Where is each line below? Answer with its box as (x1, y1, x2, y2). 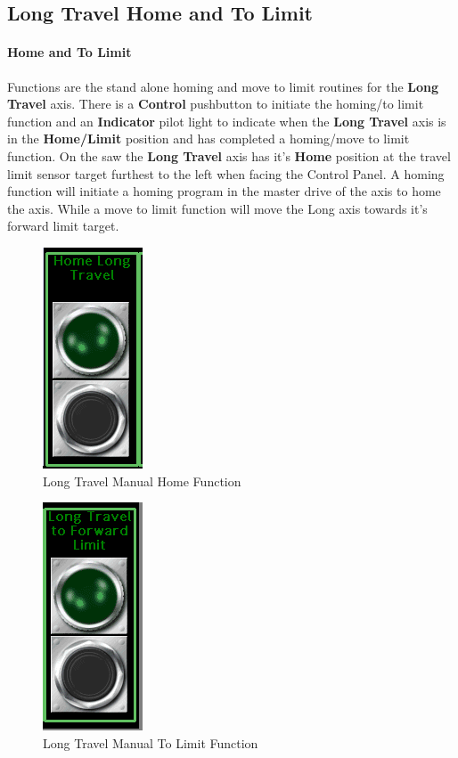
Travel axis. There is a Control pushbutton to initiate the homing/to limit (7, 94, 424, 113)
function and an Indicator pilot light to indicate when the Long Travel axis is (7, 111, 446, 130)
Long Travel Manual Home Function (43, 471, 241, 490)
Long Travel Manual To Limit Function (43, 733, 258, 752)
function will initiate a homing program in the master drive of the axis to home (7, 182, 441, 200)
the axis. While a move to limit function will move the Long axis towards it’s (7, 199, 428, 217)
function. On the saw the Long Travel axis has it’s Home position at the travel (7, 146, 451, 165)
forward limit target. (7, 216, 119, 235)
